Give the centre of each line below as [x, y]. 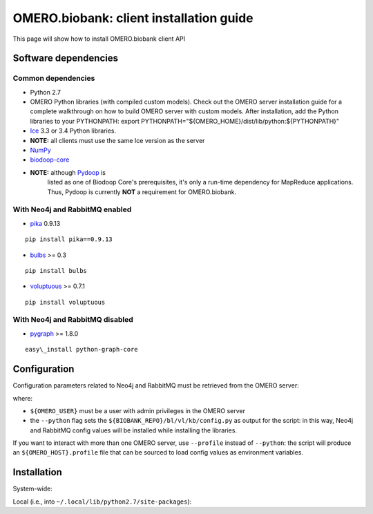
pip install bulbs [56, 270]
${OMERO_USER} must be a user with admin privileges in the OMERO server [137, 410]
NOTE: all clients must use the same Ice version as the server [117, 140]
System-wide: [33, 489]
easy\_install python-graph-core [82, 350]
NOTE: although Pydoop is [68, 172]
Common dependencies [54, 78]
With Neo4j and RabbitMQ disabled [73, 320]
